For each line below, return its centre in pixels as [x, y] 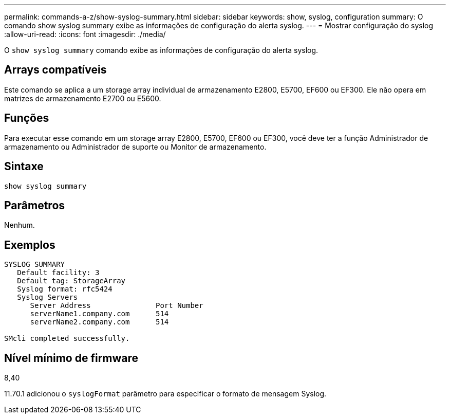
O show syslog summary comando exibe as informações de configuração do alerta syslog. [161, 50]
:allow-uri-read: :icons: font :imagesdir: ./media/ [85, 34]
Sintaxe [24, 167]
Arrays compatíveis [55, 70]
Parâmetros [35, 205]
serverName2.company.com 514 [99, 322]
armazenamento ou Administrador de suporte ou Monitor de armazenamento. [135, 147]
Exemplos [30, 245]
